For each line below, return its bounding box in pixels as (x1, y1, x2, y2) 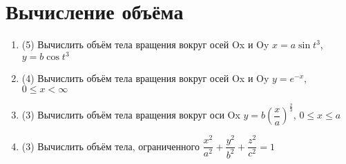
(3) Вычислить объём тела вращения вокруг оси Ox (21, 107, 240, 122)
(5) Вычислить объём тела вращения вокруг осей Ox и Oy (21, 37, 269, 52)
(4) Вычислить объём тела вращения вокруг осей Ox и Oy (21, 71, 269, 85)
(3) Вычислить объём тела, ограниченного (21, 139, 200, 153)
